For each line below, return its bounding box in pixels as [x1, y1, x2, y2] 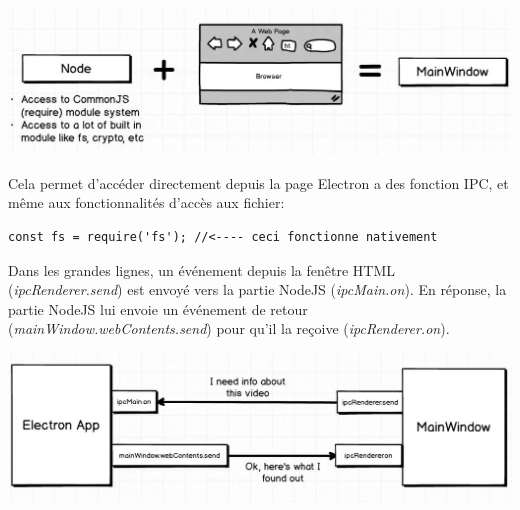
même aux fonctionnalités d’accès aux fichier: [8, 192, 285, 213]
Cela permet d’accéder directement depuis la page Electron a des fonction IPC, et [8, 172, 509, 193]
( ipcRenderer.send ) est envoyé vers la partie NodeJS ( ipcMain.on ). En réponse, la [8, 279, 507, 300]
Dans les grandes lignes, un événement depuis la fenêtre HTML [8, 259, 395, 280]
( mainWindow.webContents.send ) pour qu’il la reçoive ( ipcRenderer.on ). [8, 318, 450, 339]
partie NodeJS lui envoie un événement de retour [8, 298, 308, 319]
